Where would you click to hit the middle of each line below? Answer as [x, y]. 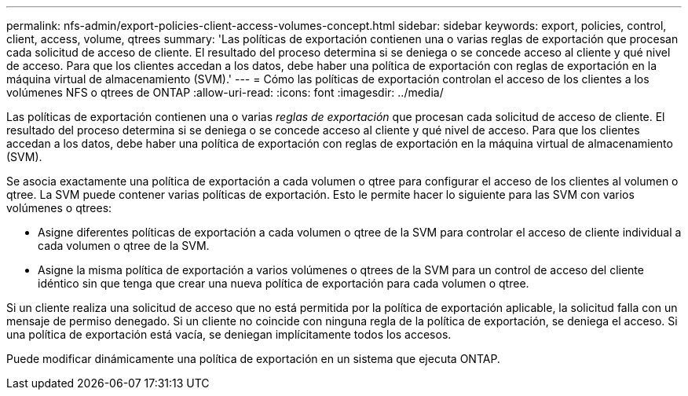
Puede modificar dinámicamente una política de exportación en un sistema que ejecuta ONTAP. [253, 359]
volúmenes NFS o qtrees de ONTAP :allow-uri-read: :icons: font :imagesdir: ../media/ [225, 92]
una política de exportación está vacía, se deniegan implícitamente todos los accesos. [229, 334]
